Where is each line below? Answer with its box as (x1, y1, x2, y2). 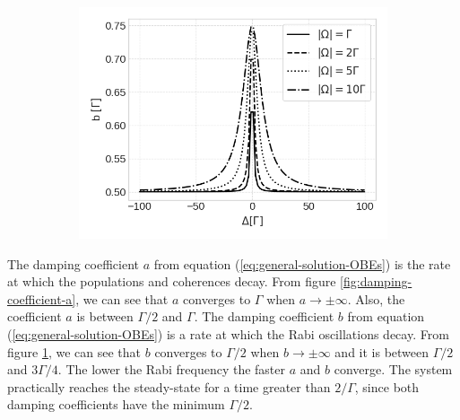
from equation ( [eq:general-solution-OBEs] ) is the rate (153, 254, 451, 273)
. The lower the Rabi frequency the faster (57, 360, 286, 379)
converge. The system (334, 360, 453, 379)
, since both (354, 377, 420, 396)
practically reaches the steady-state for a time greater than (7, 377, 331, 396)
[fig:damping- (340, 272, 412, 291)
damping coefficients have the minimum (7, 395, 225, 414)
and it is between (334, 342, 430, 361)
